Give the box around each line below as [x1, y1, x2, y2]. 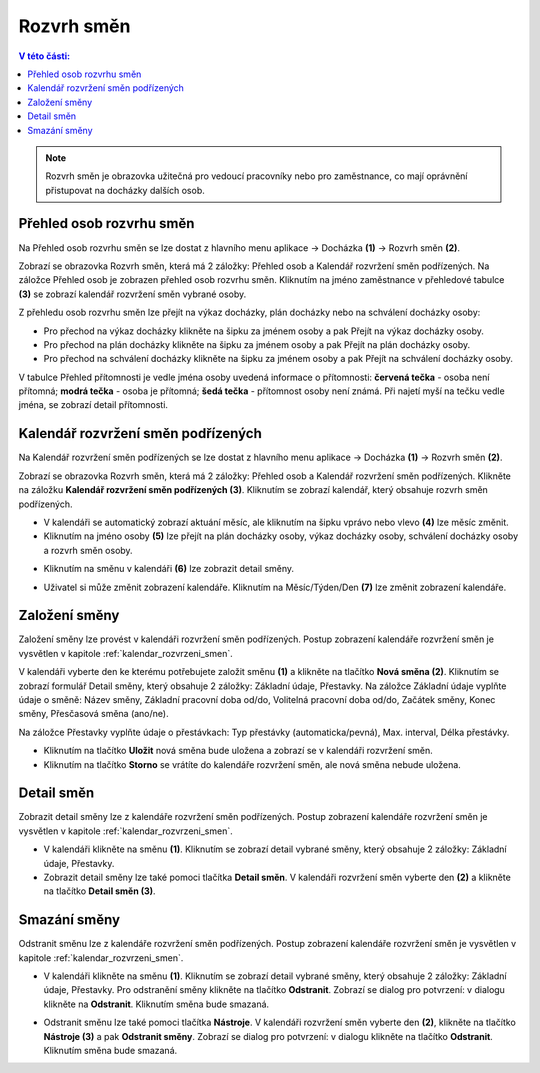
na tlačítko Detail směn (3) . [43, 885, 156, 897]
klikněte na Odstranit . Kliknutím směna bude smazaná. [43, 998, 270, 1010]
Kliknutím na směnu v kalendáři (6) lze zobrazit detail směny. [43, 563, 295, 575]
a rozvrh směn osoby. [43, 544, 134, 556]
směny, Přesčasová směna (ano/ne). [18, 708, 169, 720]
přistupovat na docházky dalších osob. [45, 184, 205, 196]
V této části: [18, 50, 70, 62]
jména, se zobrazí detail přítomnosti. [18, 399, 169, 411]
